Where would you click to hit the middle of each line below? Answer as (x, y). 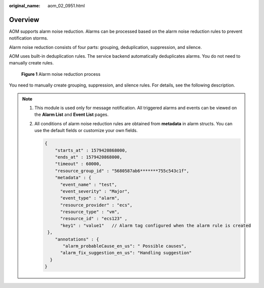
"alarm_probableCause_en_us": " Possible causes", (125, 246)
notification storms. (29, 38)
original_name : (25, 6)
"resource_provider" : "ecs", (97, 205)
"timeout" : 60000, (78, 164)
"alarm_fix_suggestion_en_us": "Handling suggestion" (126, 253)
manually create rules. (31, 63)
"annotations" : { (77, 239)
